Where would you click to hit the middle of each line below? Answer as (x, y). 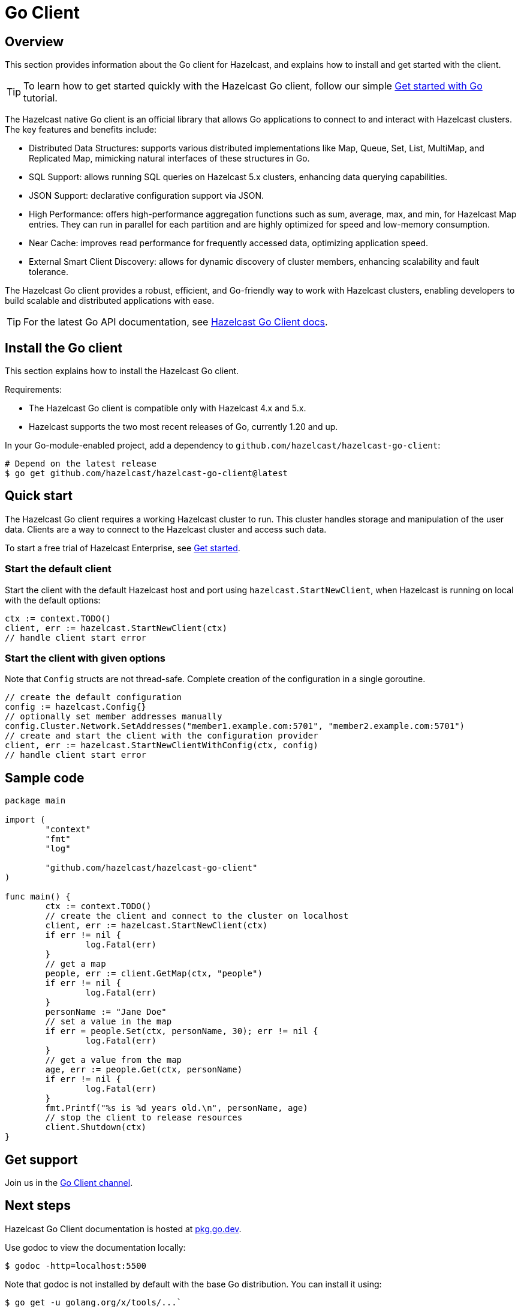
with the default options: (53, 600)
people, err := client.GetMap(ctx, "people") (154, 974)
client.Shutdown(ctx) (96, 1127)
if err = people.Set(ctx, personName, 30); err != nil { (182, 1031)
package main (35, 801)
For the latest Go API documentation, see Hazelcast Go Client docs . (176, 322)
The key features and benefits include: (81, 130)
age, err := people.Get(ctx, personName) (144, 1070)
